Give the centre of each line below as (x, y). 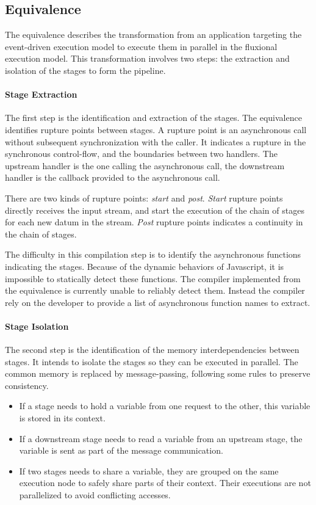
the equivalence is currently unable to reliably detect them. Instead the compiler (155, 290)
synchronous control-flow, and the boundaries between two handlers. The (141, 154)
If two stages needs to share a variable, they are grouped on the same (149, 470)
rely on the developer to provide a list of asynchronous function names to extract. (158, 302)
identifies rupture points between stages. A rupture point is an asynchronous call (156, 129)
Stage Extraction (41, 94)
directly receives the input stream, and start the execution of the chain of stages (155, 210)
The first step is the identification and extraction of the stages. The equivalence (153, 118)
